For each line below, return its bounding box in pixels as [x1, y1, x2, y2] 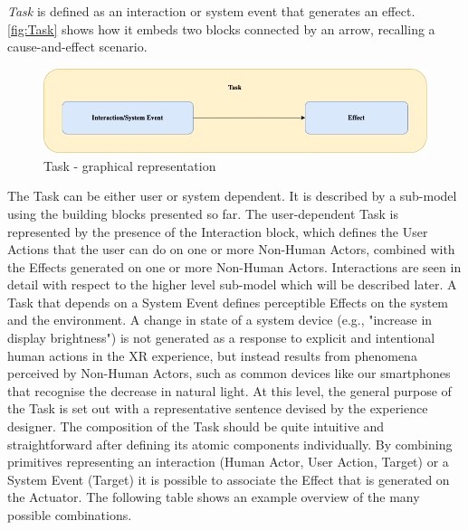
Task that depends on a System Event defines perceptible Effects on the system [7, 292, 449, 311]
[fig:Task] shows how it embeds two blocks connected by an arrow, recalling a [7, 19, 435, 38]
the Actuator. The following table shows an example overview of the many [7, 487, 420, 506]
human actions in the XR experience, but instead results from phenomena [7, 345, 417, 364]
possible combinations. [7, 506, 132, 525]
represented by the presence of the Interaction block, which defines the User [7, 222, 428, 241]
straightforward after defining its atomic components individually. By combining [7, 434, 453, 453]
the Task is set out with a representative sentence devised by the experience [7, 399, 428, 418]
